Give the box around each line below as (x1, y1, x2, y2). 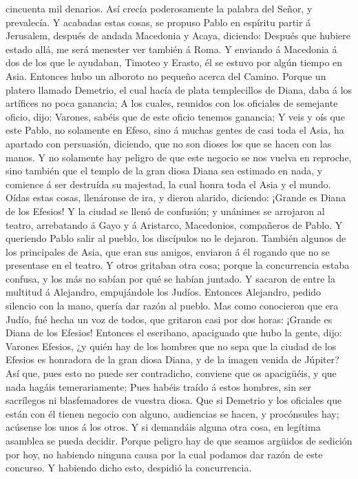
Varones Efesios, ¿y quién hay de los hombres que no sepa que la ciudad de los (6, 338, 337, 353)
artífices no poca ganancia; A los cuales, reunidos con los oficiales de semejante (6, 96, 338, 110)
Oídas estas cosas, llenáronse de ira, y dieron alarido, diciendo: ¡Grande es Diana (6, 190, 346, 205)
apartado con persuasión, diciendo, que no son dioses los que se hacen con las (6, 136, 332, 150)
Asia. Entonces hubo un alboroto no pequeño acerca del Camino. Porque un (6, 68, 326, 83)
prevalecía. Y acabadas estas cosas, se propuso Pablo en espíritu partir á (6, 14, 311, 29)
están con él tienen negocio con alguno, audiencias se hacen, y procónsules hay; (6, 406, 339, 420)
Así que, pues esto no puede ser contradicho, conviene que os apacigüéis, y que (6, 366, 337, 380)
